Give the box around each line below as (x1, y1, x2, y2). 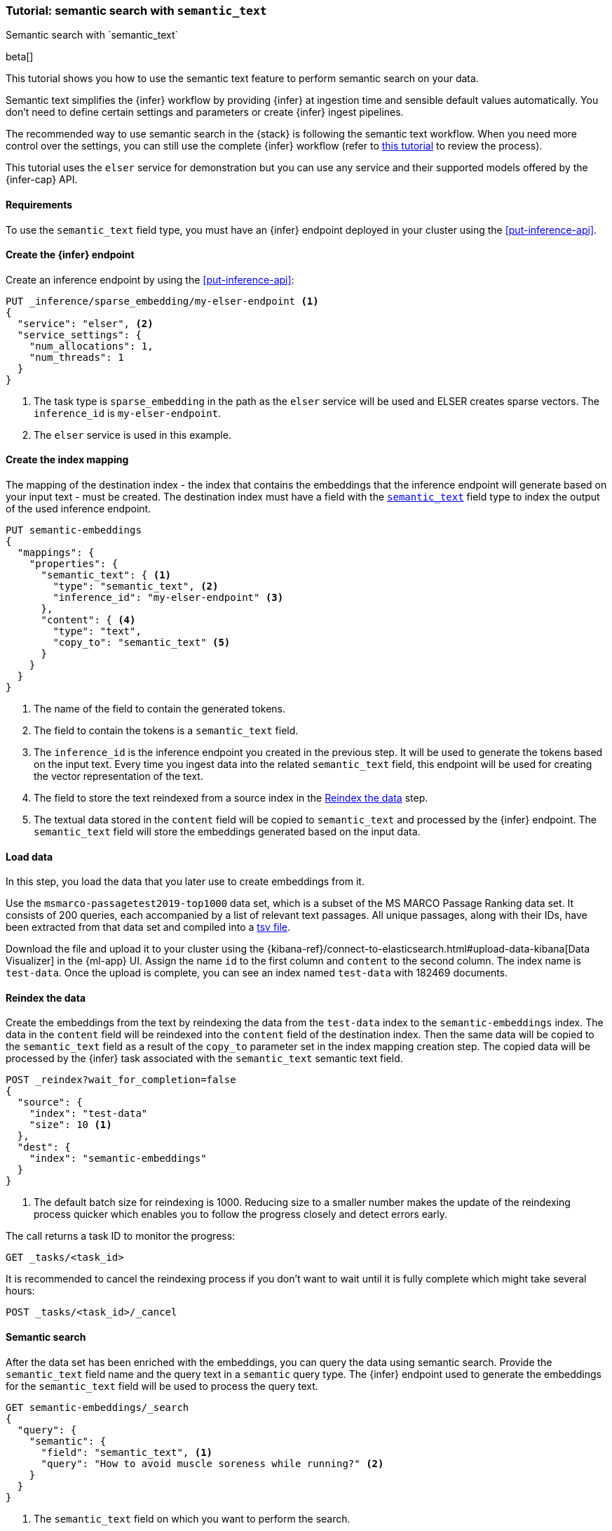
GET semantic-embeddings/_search (6, 1401, 189, 1413)
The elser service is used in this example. (34, 428, 231, 441)
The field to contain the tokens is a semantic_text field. (34, 724, 299, 737)
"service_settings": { (17, 329, 142, 340)
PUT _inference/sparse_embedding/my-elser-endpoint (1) (6, 295, 319, 307)
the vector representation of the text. (34, 770, 203, 783)
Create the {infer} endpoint (6, 248, 135, 261)
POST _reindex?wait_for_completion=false (6, 1074, 236, 1086)
